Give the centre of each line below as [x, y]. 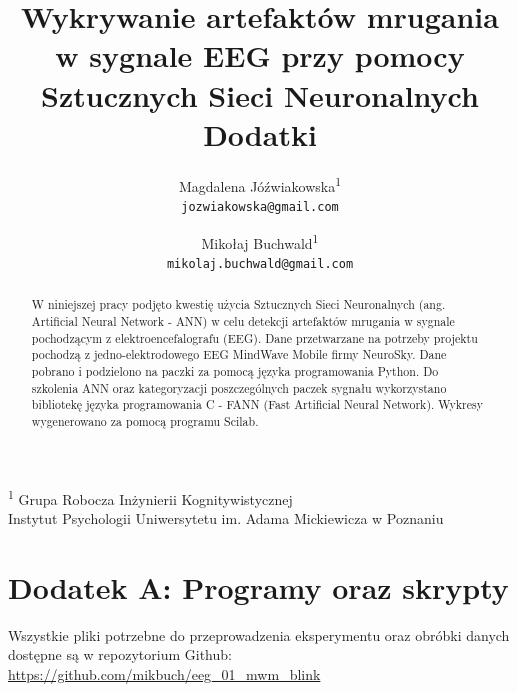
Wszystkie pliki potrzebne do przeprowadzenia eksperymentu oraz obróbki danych [259, 634]
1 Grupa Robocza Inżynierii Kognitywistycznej [150, 497]
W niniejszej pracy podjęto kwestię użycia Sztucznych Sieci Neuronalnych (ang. [238, 304]
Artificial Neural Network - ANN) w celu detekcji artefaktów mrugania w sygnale [243, 320]
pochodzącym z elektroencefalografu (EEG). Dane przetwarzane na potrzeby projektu [254, 337]
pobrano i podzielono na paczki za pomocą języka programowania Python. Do [235, 370]
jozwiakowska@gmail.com [260, 206]
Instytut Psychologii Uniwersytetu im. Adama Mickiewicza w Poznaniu [226, 517]
